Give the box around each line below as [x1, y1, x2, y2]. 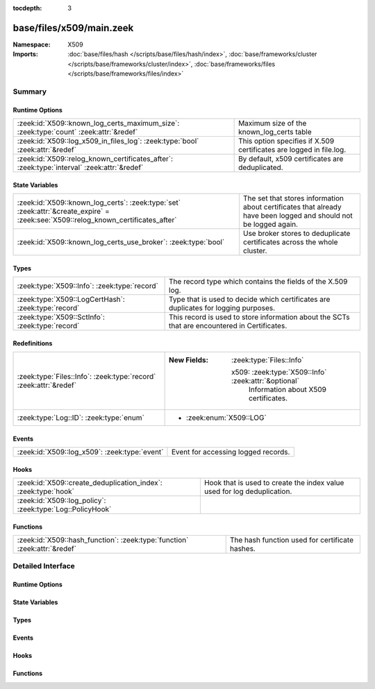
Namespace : [12, 40, 51, 49]
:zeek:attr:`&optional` [231, 376, 300, 386]
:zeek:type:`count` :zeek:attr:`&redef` [17, 127, 138, 137]
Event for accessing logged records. [171, 448, 290, 457]
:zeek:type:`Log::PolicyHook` [17, 504, 112, 514]
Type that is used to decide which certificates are [169, 295, 331, 305]
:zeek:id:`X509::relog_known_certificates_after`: [17, 154, 174, 164]
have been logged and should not [243, 211, 353, 221]
